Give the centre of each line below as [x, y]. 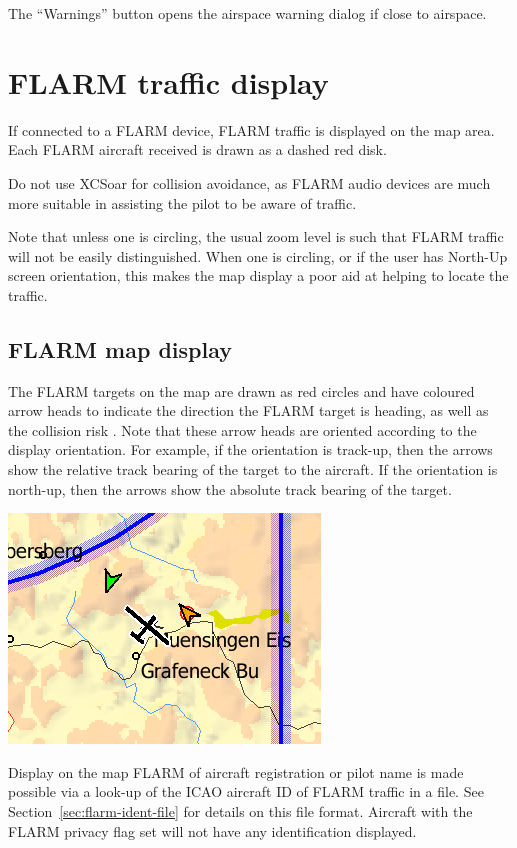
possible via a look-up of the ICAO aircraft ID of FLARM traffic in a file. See [246, 791]
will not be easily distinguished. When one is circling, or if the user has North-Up [258, 255]
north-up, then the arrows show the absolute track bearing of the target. [230, 488]
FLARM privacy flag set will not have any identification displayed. [212, 830]
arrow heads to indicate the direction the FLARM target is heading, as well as [248, 410]
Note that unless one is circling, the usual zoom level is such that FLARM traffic [256, 236]
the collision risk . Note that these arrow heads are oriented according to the [242, 429]
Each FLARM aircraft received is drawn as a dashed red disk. [197, 149]
